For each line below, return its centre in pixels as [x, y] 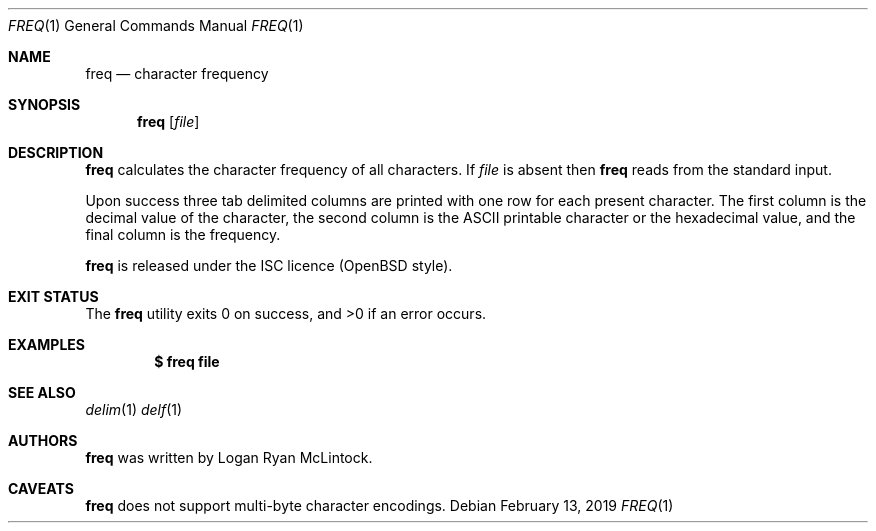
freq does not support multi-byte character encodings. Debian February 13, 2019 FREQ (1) [379, 505]
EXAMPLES [46, 344]
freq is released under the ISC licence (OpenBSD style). [269, 265]
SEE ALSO [42, 392]
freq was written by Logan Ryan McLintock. [229, 457]
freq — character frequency [177, 73]
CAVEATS [41, 488]
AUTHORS [43, 440]
